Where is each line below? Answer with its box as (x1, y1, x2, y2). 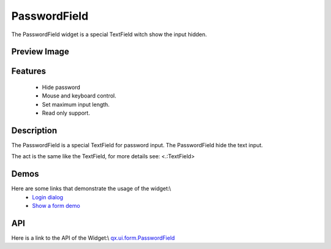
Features (11, 66, 46, 77)
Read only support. (42, 109, 90, 117)
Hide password (42, 83, 81, 91)
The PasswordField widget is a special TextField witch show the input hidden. (11, 31, 207, 38)
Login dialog (32, 193, 64, 201)
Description (11, 125, 58, 136)
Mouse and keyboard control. (42, 92, 116, 99)
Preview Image (11, 47, 70, 57)
